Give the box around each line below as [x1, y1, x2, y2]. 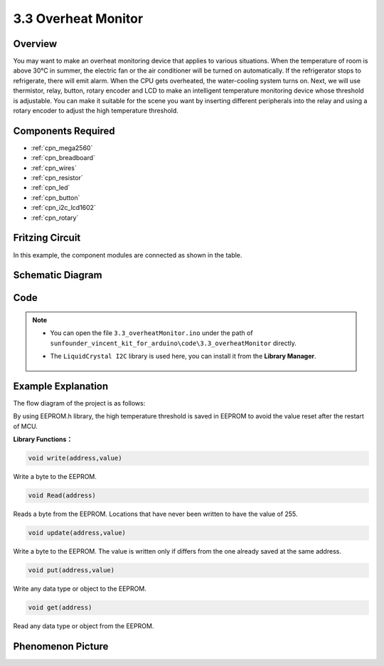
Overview [13, 38, 58, 50]
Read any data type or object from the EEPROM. [13, 622, 154, 630]
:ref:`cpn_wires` [31, 164, 78, 172]
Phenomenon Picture [13, 640, 109, 652]
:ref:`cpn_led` [31, 184, 70, 192]
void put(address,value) [28, 566, 115, 574]
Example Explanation [13, 380, 109, 392]
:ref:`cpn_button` [31, 193, 80, 202]
